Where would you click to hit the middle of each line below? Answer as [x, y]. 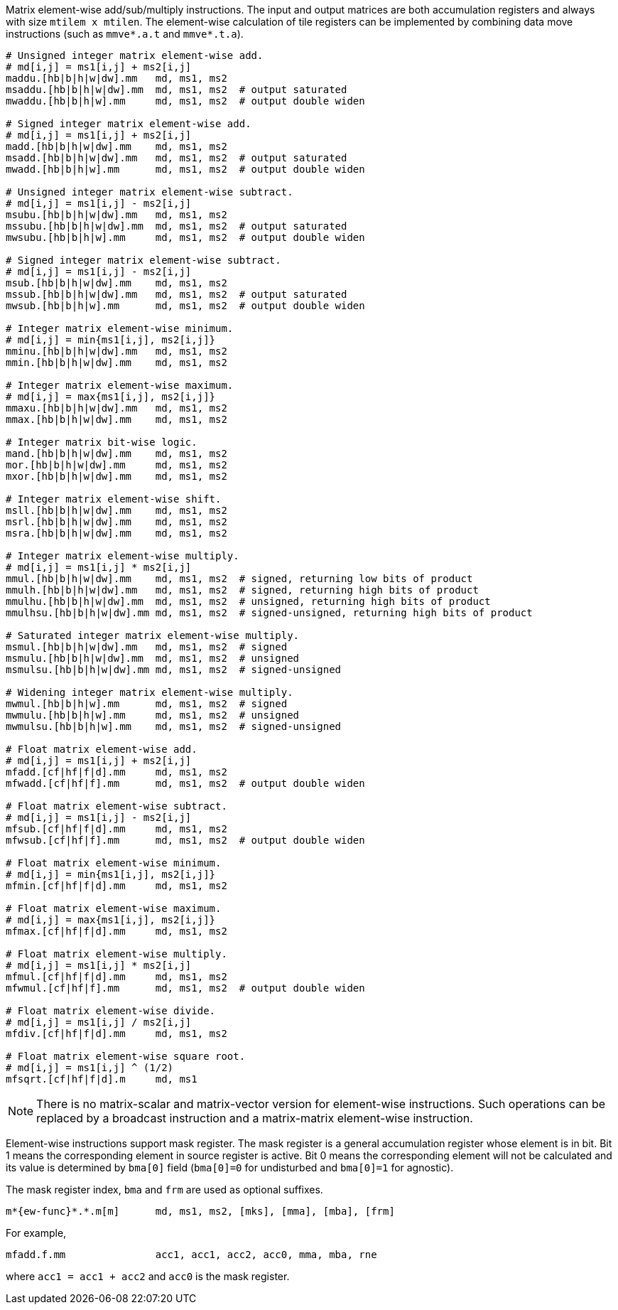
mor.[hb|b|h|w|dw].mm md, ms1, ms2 [116, 465]
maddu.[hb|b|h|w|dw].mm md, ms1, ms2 [116, 78]
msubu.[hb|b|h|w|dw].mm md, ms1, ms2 [116, 215]
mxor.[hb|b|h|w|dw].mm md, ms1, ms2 [116, 476]
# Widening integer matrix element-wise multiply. [150, 692]
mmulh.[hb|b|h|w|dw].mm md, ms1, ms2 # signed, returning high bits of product [242, 590]
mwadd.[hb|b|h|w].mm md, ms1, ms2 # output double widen [185, 169]
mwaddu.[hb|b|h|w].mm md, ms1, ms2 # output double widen [185, 101]
